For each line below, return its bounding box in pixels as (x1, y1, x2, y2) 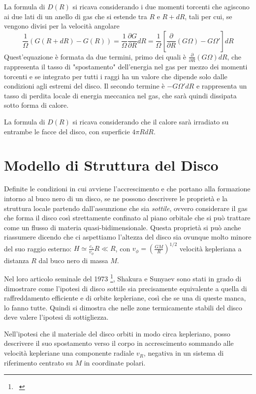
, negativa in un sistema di (143, 348, 224, 358)
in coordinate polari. (84, 357, 146, 367)
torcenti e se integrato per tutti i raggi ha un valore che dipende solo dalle (4, 71, 227, 81)
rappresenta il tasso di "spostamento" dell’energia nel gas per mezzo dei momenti (4, 61, 248, 72)
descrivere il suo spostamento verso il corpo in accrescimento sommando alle (4, 338, 234, 348)
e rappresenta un (196, 81, 247, 91)
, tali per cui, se (185, 11, 232, 21)
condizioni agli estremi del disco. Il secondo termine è (4, 81, 165, 91)
